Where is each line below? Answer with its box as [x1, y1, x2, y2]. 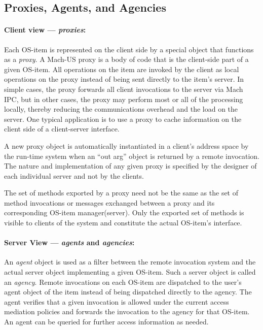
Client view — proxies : [4, 24, 86, 35]
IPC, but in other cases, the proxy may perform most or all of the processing [4, 93, 243, 104]
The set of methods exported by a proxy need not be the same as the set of [4, 187, 239, 198]
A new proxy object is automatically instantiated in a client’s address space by [4, 140, 249, 151]
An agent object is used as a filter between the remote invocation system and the [4, 256, 256, 267]
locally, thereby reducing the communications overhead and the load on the [4, 104, 238, 114]
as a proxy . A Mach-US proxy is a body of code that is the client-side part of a [4, 54, 249, 64]
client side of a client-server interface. [4, 123, 120, 134]
